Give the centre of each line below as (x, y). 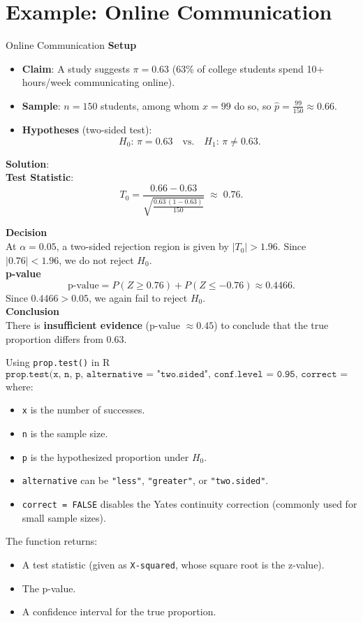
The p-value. (49, 588)
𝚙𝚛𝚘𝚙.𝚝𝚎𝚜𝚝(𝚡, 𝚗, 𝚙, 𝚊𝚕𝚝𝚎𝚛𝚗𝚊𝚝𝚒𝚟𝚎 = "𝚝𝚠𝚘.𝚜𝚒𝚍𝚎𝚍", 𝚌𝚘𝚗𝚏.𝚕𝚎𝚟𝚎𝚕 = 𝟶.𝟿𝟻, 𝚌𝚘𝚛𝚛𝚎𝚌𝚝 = (177, 374)
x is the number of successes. (83, 410)
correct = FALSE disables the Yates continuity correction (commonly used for (190, 504)
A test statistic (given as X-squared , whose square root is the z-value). (173, 564)
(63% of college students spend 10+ (248, 68)
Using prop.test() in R (58, 362)
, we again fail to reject (138, 297)
